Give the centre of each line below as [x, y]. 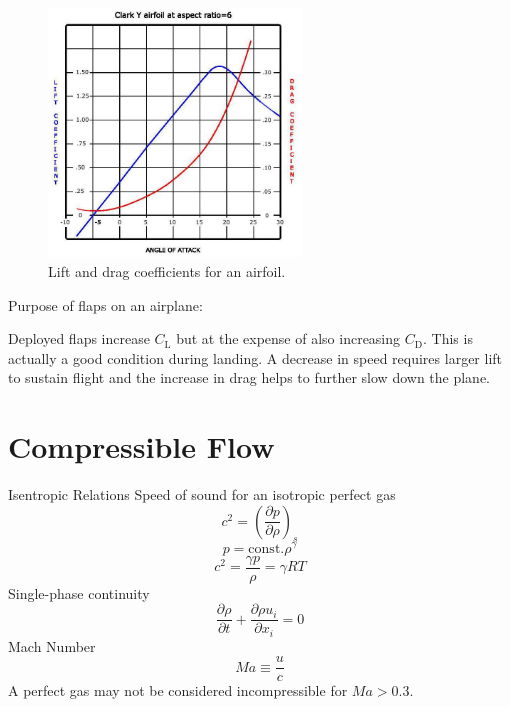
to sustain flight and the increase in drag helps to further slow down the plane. [249, 377]
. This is [448, 338]
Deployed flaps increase [79, 338]
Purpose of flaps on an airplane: [105, 304]
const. [266, 548]
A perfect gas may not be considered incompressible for [178, 690]
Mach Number [52, 645]
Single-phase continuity [79, 592]
